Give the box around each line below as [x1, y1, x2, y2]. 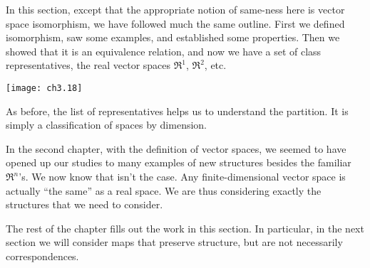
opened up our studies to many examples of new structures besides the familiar [6, 155, 351, 170]
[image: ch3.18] [6, 82, 83, 93]
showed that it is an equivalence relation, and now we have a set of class [6, 43, 322, 58]
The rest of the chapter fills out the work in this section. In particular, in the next [6, 220, 364, 235]
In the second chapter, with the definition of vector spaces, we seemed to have [6, 141, 346, 156]
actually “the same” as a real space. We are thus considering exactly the [6, 183, 322, 198]
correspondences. [6, 248, 79, 263]
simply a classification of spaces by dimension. [6, 117, 207, 132]
